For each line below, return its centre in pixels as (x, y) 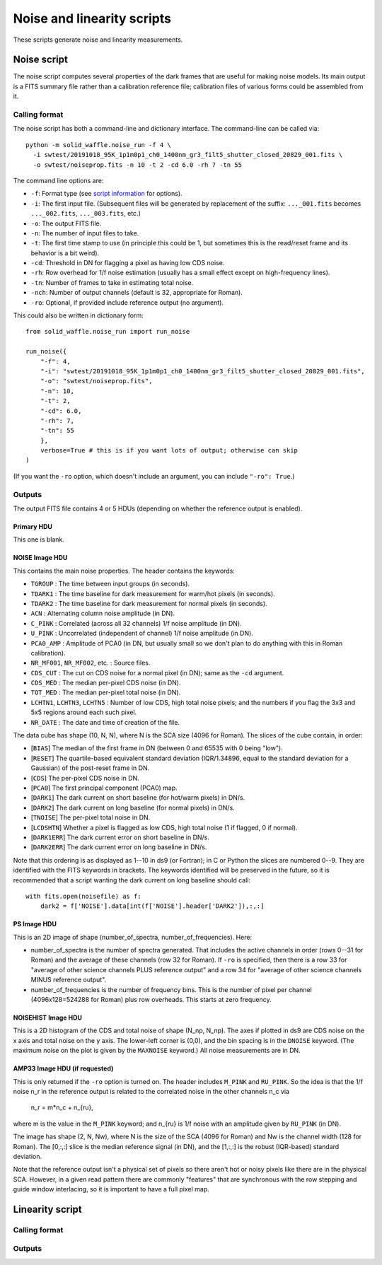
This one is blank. (39, 540)
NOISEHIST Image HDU (48, 1018)
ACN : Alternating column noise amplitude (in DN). (103, 613)
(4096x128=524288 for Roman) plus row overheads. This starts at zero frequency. (151, 1000)
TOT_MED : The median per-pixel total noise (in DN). (106, 692)
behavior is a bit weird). (65, 253)
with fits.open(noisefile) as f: (83, 896)
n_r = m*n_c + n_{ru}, (62, 1107)
